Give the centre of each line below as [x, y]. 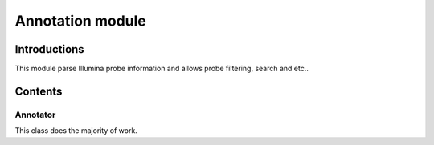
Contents [39, 91]
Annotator [35, 115]
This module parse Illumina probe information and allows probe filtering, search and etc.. [162, 69]
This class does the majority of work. [76, 131]
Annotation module [80, 21]
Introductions [49, 49]
